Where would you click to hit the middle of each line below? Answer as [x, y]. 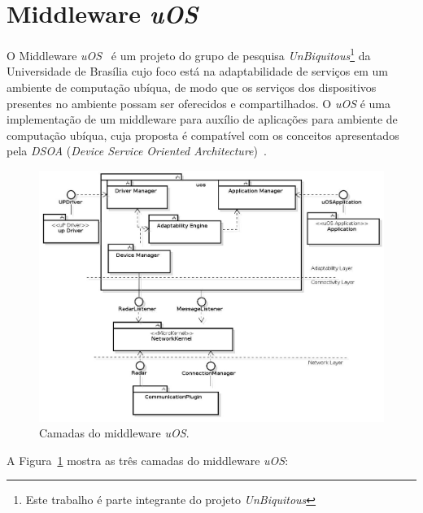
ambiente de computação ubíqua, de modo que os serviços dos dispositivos [192, 87]
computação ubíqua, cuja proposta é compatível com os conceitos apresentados [203, 135]
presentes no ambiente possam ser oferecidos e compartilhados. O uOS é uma [199, 103]
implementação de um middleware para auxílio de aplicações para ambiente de [202, 119]
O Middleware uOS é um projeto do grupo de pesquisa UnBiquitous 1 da [189, 54]
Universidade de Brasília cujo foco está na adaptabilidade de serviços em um [197, 71]
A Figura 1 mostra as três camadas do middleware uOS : [148, 460]
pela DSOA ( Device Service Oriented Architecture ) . [137, 151]
